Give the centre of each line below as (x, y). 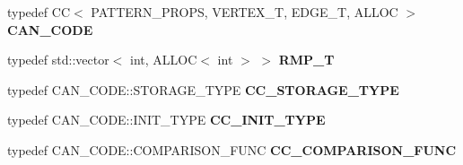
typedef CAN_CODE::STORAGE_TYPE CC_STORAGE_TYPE (203, 89)
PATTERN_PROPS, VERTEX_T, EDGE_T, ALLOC (245, 12)
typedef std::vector (58, 60)
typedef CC (39, 12)
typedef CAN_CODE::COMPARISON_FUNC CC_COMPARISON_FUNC (232, 149)
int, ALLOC (164, 60)
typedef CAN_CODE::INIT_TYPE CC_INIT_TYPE (166, 120)
